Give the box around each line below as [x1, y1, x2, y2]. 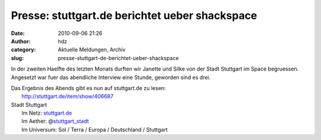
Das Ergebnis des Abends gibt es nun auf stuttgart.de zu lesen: [11, 84, 166, 91]
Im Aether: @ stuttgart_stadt [21, 117, 89, 125]
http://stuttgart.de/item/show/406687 [21, 93, 114, 100]
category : [11, 46, 36, 53]
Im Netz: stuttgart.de [21, 110, 73, 117]
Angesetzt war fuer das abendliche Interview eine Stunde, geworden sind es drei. [11, 74, 211, 81]
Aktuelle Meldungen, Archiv [58, 46, 126, 53]
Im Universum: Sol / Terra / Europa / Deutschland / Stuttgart [21, 126, 168, 133]
